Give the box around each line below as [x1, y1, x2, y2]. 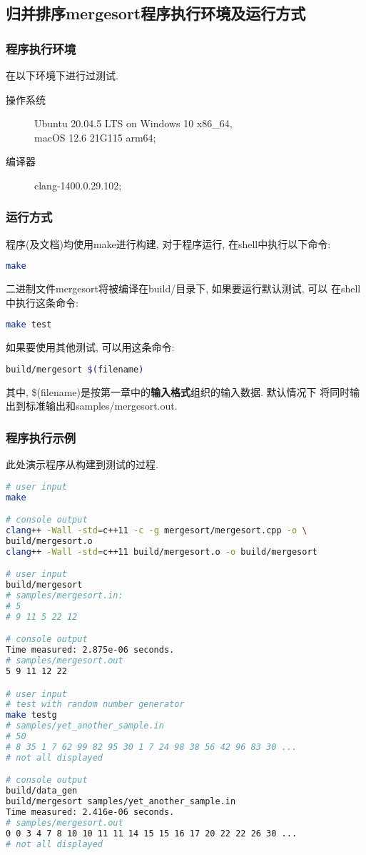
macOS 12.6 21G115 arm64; [34, 129, 156, 144]
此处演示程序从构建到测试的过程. [6, 457, 158, 472]
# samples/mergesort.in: [6, 590, 123, 601]
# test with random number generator [6, 699, 185, 710]
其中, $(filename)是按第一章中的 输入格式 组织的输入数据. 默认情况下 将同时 [6, 384, 350, 399]
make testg [6, 710, 57, 721]
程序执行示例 [6, 428, 76, 446]
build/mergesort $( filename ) [6, 364, 144, 375]
